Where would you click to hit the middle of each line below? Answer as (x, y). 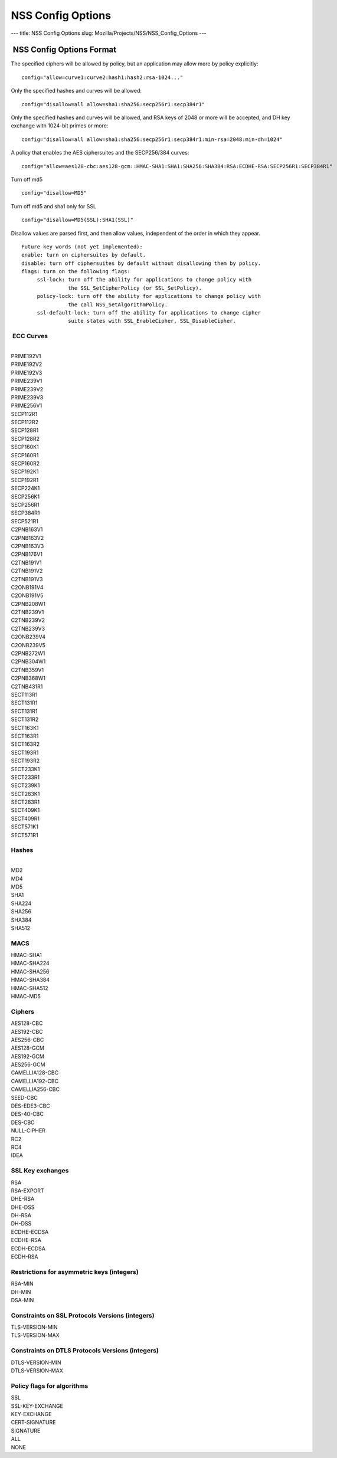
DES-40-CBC (27, 1114)
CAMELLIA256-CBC (35, 1089)
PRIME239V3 (27, 397)
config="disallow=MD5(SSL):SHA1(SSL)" (78, 220)
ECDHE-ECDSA (30, 1232)
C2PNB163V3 (27, 546)
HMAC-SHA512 (30, 988)
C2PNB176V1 (27, 554)
